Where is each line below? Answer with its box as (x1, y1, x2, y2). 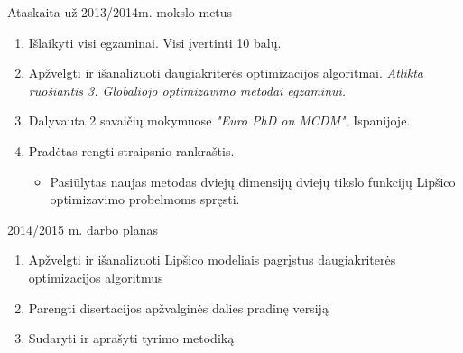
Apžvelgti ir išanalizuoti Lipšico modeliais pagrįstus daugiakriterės (28, 250, 396, 269)
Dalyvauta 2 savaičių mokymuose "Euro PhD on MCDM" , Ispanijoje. (28, 111, 411, 130)
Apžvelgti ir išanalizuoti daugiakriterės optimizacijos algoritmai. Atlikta (28, 63, 423, 82)
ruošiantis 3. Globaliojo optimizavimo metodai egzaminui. (28, 80, 347, 99)
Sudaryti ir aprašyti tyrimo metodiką (28, 329, 235, 348)
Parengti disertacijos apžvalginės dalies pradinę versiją (28, 298, 329, 317)
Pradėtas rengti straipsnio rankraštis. (28, 141, 235, 160)
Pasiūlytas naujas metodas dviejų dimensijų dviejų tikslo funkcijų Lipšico (50, 172, 456, 190)
